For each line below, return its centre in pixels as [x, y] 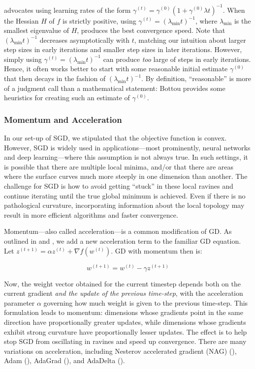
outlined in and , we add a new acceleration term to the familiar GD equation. [123, 241]
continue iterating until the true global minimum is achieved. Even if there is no [125, 195]
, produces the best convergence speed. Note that [151, 30]
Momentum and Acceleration [63, 119]
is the [242, 20]
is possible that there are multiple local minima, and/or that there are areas [119, 166]
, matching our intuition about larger [190, 40]
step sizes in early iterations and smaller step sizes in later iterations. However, [123, 49]
